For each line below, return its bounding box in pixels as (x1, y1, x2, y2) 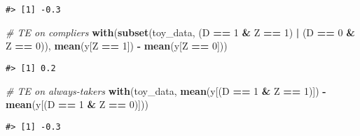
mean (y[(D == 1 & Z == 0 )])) (6, 97, 148, 112)
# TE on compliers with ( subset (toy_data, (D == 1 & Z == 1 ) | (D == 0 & (6, 24, 355, 39)
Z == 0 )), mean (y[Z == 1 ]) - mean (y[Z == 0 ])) (6, 38, 228, 53)
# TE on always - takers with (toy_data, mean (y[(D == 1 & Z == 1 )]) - (6, 83, 326, 98)
